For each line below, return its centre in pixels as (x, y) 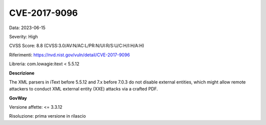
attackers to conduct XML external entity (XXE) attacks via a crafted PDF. (83, 89)
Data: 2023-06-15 (27, 28)
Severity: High (23, 37)
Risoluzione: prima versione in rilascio (48, 116)
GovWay (18, 98)
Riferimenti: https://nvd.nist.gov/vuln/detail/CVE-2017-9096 (69, 55)
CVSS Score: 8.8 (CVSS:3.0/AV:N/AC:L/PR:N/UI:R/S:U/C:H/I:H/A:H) (77, 46)
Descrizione (22, 73)
